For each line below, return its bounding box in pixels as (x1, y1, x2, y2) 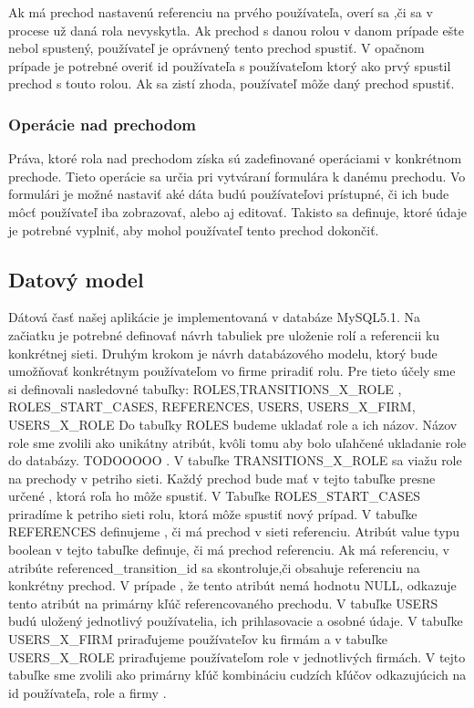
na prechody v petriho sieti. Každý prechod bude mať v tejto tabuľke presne (8, 468, 436, 487)
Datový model (8, 265, 144, 293)
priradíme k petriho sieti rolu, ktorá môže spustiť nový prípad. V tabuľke (8, 504, 417, 523)
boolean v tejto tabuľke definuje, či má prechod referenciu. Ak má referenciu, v (8, 540, 449, 559)
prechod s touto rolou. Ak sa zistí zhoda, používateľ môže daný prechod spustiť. (8, 74, 455, 93)
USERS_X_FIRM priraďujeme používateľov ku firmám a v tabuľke (8, 630, 387, 649)
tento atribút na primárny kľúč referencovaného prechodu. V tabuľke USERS (8, 593, 438, 612)
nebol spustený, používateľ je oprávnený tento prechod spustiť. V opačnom (8, 38, 425, 57)
